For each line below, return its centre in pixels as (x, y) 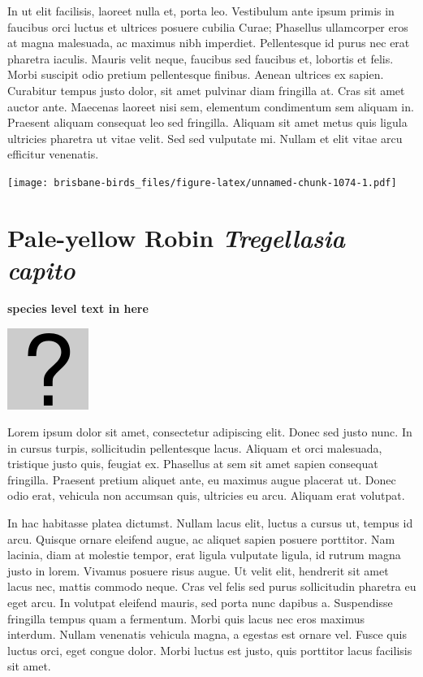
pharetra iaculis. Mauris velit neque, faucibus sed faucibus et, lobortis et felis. (201, 58)
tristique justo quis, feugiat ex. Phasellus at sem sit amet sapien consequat (193, 464)
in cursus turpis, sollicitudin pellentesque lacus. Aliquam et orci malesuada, (195, 447)
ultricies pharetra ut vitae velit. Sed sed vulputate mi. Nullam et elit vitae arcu (205, 138)
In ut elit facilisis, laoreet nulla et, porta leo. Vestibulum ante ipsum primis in (201, 11)
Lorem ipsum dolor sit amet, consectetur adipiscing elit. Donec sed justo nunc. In (210, 432)
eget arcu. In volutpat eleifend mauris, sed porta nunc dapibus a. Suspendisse (200, 603)
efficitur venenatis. (53, 154)
